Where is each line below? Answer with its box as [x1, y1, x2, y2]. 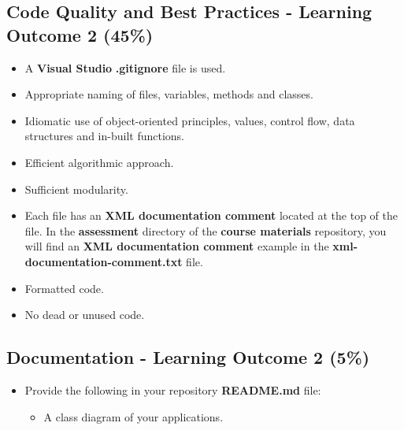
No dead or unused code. [24, 306, 145, 323]
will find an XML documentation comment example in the [24, 238, 329, 254]
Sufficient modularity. [24, 180, 128, 197]
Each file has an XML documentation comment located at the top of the [24, 207, 398, 224]
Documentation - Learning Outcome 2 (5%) [6, 345, 370, 369]
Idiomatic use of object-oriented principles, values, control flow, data [24, 112, 355, 128]
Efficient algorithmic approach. [24, 154, 174, 170]
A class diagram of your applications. [43, 408, 224, 424]
